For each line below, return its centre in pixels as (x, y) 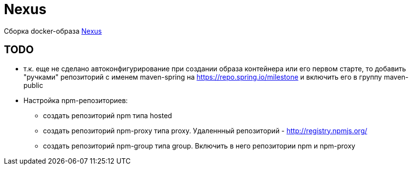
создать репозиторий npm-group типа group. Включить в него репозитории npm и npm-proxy (199, 146)
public (33, 85)
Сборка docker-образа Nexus (53, 31)
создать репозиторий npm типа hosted (108, 115)
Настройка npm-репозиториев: (76, 100)
